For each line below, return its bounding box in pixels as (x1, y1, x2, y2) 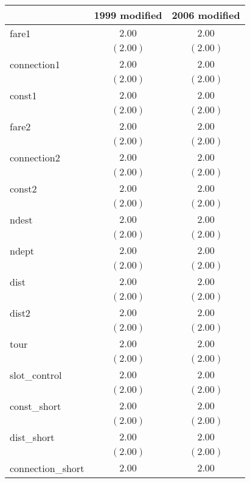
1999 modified (94, 8, 162, 22)
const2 (10, 182, 37, 196)
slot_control (10, 368, 62, 382)
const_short (10, 399, 61, 413)
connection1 (10, 57, 60, 71)
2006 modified (172, 8, 240, 22)
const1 (10, 88, 37, 102)
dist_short (10, 430, 55, 444)
